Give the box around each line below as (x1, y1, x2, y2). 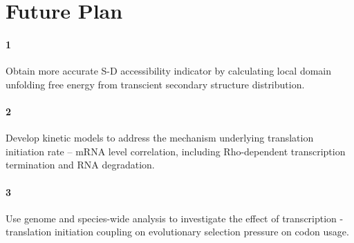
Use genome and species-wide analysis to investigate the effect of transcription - (6, 211, 344, 225)
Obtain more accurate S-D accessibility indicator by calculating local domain (6, 64, 332, 78)
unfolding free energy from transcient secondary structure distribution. (6, 77, 305, 91)
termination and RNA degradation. (6, 157, 155, 172)
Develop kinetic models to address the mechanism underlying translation (6, 130, 314, 145)
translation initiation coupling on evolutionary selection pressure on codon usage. (6, 224, 349, 239)
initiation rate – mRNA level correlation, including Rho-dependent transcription (6, 144, 346, 158)
